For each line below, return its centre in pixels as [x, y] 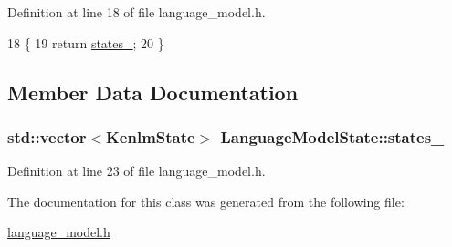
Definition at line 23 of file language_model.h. [137, 171]
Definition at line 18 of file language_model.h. [137, 12]
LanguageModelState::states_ [332, 136]
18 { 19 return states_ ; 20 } [86, 42]
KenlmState [151, 136]
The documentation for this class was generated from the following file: [206, 201]
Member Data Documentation [153, 92]
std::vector [47, 136]
